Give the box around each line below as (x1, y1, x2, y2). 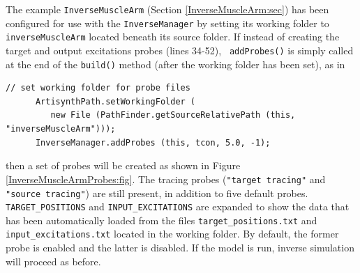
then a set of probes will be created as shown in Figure (6, 158, 241, 173)
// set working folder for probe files (6, 83, 190, 93)
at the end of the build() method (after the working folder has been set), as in (6, 56, 345, 71)
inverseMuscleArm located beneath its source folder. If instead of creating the (6, 29, 340, 44)
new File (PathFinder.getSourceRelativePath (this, (50, 110, 296, 120)
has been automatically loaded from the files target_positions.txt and (6, 212, 317, 227)
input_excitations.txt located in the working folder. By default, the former (6, 226, 339, 241)
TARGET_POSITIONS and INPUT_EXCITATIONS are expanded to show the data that (6, 199, 350, 214)
